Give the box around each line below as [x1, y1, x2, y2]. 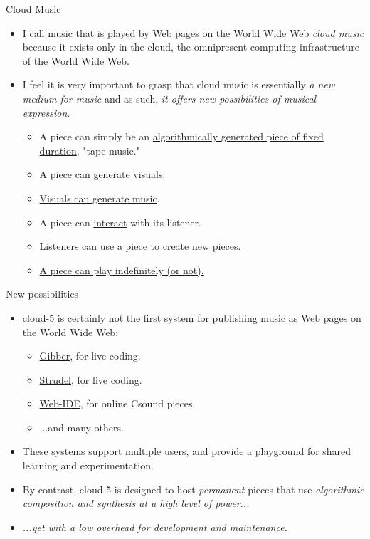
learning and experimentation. [22, 458, 154, 473]
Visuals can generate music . [39, 190, 160, 205]
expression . [22, 105, 70, 120]
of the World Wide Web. [22, 53, 129, 68]
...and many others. [39, 419, 124, 434]
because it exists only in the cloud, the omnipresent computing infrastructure [22, 39, 359, 54]
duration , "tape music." [39, 142, 140, 157]
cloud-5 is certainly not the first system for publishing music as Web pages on [22, 310, 361, 325]
